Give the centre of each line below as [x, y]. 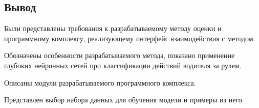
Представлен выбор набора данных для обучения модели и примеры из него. [124, 100]
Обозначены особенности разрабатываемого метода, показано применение [120, 55]
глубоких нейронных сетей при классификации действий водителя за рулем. [123, 65]
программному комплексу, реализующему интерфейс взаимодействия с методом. [130, 38]
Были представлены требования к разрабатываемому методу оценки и [113, 28]
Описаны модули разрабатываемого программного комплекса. [100, 82]
